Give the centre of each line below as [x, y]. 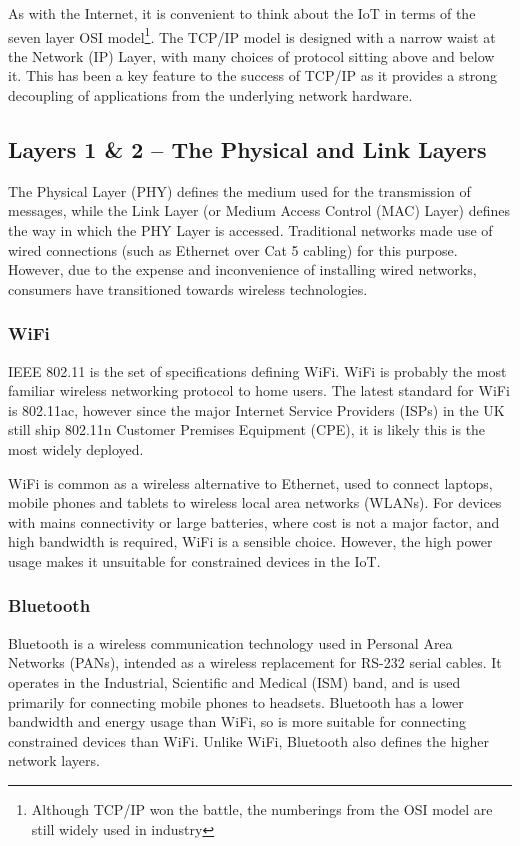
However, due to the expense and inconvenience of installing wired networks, [242, 269]
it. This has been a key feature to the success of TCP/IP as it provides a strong [253, 75]
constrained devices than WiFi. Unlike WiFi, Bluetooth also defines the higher [248, 740]
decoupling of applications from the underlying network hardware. [210, 95]
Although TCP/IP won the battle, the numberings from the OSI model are [262, 808]
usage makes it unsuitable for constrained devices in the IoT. [194, 560]
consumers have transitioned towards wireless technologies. [188, 288]
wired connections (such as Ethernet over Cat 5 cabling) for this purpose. [233, 249]
